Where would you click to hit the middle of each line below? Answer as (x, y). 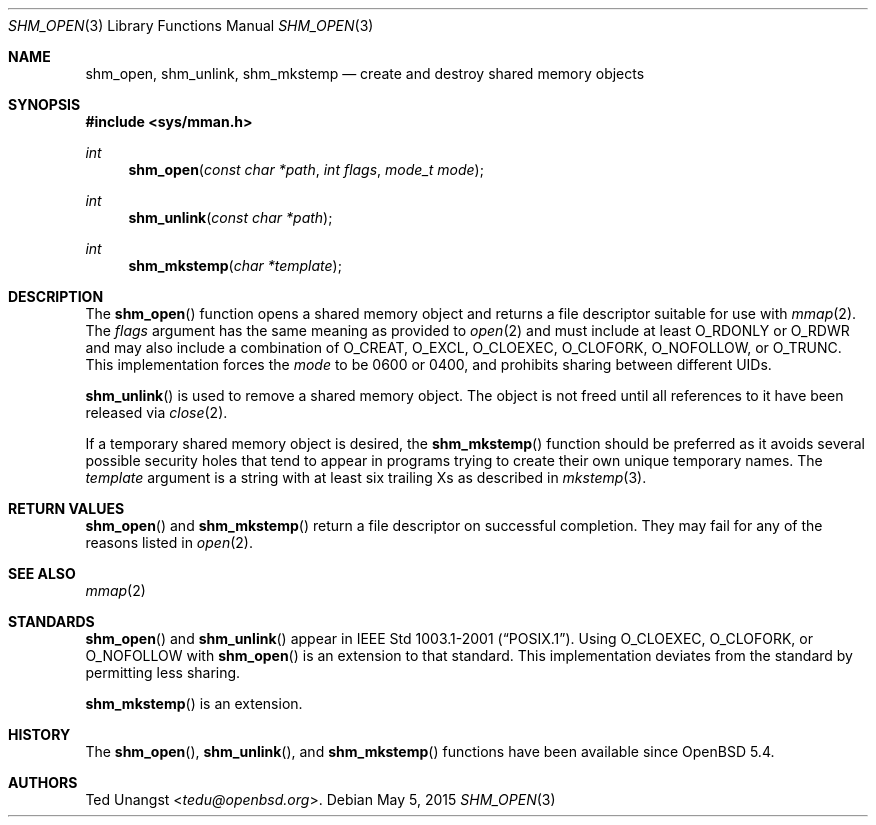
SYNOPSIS (44, 104)
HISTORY (39, 734)
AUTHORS (43, 782)
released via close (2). (156, 412)
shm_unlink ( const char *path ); (230, 217)
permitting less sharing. (163, 672)
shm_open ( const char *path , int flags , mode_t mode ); (306, 169)
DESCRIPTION (56, 296)
